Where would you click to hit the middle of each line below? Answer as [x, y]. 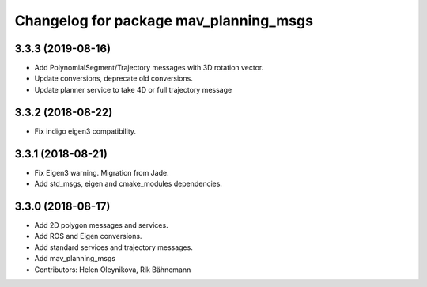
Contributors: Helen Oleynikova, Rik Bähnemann [113, 270]
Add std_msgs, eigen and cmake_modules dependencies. [128, 184]
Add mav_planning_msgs [75, 259]
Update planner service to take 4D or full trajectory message [133, 89]
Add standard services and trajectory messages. [113, 247]
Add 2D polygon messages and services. [102, 225]
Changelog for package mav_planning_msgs [164, 21]
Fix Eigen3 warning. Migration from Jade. [102, 172]
